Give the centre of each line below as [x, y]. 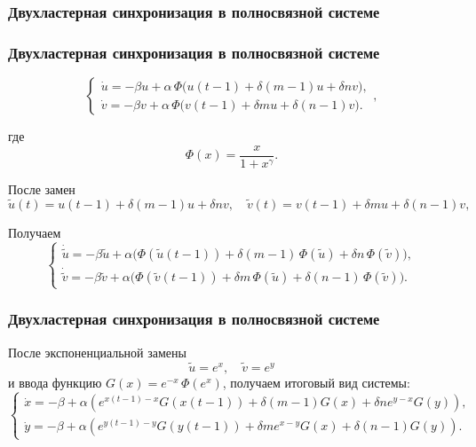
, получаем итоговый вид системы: [316, 382]
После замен [42, 188]
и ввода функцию [55, 382]
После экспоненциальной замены [97, 352]
